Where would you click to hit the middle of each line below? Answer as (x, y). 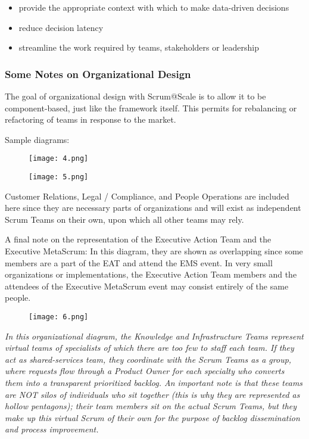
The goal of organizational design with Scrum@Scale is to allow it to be (135, 96)
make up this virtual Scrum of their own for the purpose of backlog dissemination (152, 417)
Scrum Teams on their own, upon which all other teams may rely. (124, 219)
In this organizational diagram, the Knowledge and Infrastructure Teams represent (154, 336)
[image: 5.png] (59, 177)
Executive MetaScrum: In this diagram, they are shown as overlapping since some (154, 251)
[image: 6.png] (59, 317)
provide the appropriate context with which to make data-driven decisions (154, 7)
